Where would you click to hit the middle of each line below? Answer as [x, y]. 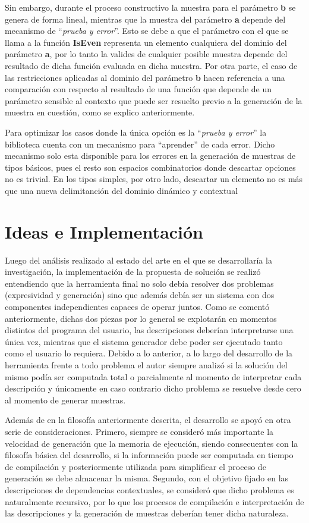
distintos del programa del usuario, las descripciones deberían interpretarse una [149, 330]
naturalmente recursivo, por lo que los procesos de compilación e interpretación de [154, 501]
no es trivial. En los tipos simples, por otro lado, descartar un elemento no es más [154, 179]
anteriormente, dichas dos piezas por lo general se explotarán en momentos [141, 318]
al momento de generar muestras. [65, 400]
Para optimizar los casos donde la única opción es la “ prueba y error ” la [136, 132]
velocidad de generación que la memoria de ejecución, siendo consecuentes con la [152, 443]
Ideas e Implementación [104, 231]
